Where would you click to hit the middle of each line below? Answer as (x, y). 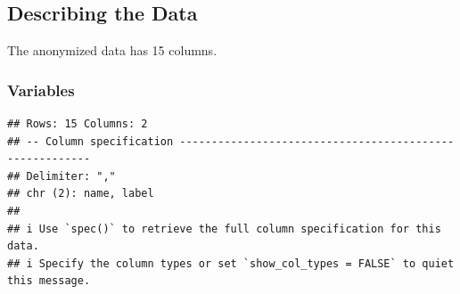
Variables (41, 90)
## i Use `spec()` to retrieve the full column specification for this (224, 229)
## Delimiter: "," (62, 176)
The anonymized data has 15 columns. (112, 50)
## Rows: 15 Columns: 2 (78, 124)
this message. (49, 281)
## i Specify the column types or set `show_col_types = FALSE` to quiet (231, 263)
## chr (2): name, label (81, 194)
